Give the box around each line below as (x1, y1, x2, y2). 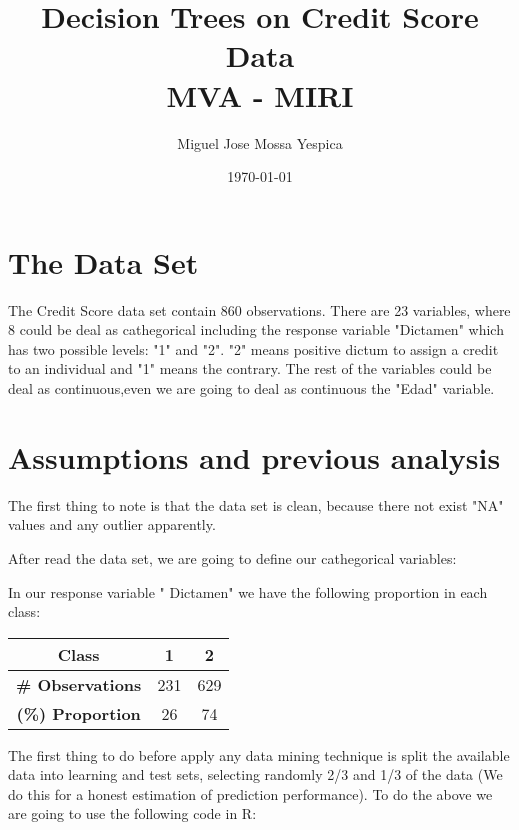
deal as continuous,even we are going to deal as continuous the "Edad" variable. (8, 378, 495, 398)
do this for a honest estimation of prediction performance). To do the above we (8, 783, 493, 804)
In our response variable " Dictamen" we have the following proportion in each (8, 581, 488, 602)
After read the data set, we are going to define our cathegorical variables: (8, 547, 457, 568)
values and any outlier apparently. (8, 514, 216, 535)
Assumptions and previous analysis (8, 436, 501, 477)
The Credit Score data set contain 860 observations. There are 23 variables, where (8, 299, 511, 320)
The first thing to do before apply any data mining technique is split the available (8, 744, 510, 765)
